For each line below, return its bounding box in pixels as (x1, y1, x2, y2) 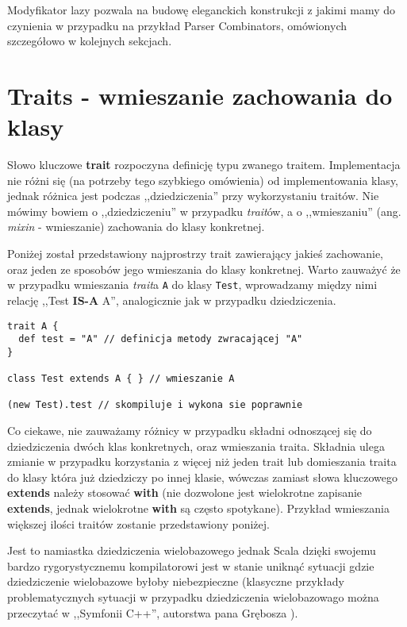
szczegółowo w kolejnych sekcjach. (7, 33, 172, 49)
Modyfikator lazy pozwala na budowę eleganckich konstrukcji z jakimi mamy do (7, 2, 395, 17)
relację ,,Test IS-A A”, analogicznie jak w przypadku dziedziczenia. (7, 291, 336, 308)
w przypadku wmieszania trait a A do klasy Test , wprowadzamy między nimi (7, 276, 378, 293)
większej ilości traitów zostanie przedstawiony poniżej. (7, 515, 270, 532)
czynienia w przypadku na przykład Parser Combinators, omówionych (7, 17, 347, 33)
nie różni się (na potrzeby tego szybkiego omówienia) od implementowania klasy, (7, 171, 399, 188)
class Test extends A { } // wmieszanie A (7, 373, 235, 385)
